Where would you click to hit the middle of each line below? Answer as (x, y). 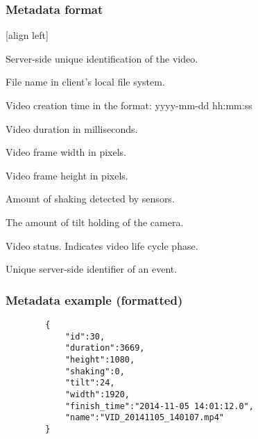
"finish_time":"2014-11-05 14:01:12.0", (159, 406)
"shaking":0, (95, 371)
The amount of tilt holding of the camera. (95, 222)
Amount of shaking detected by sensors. (90, 199)
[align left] (27, 35)
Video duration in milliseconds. (72, 128)
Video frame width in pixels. (66, 152)
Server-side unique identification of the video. (102, 58)
